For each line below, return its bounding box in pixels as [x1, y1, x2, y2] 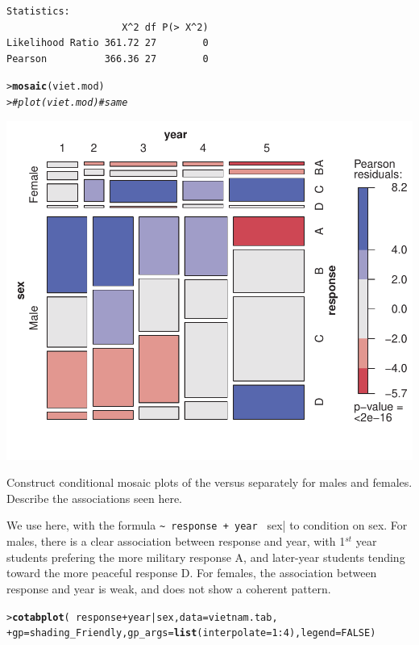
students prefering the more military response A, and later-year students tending [6, 548, 405, 565]
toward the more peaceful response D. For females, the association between [6, 564, 377, 581]
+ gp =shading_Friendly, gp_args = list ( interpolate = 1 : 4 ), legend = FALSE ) [6, 627, 376, 639]
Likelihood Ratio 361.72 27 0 [6, 37, 209, 49]
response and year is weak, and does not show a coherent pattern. [6, 580, 331, 597]
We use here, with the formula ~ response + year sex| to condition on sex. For [6, 517, 408, 534]
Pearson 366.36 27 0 [6, 52, 209, 65]
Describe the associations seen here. [6, 489, 183, 506]
